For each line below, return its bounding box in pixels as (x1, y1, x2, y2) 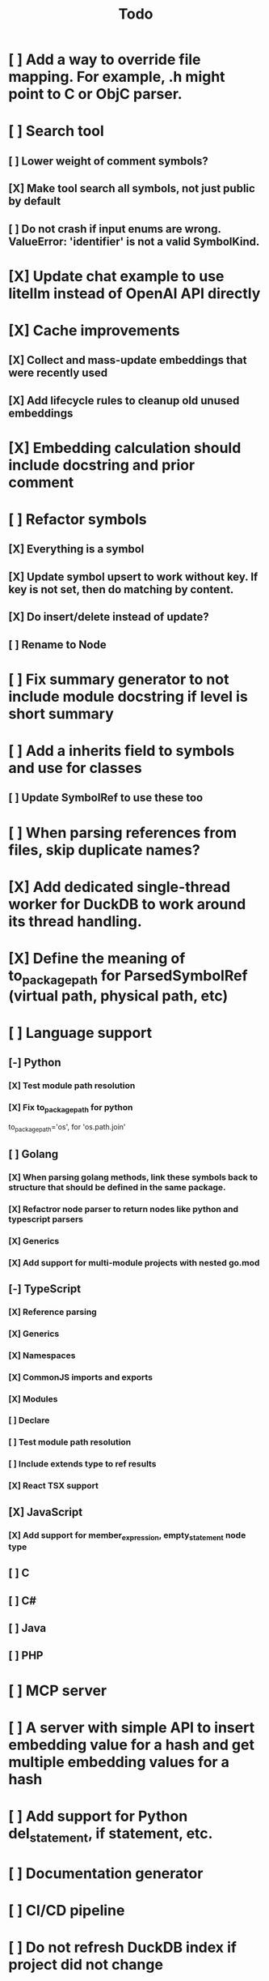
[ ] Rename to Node (8, 638, 107, 651)
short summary (8, 704, 115, 723)
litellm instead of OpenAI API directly (8, 284, 261, 302)
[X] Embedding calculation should (8, 438, 242, 457)
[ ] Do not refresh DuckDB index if (8, 1938, 237, 1957)
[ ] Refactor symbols (8, 510, 147, 529)
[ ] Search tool (8, 122, 105, 140)
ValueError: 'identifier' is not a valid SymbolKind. (8, 234, 260, 248)
